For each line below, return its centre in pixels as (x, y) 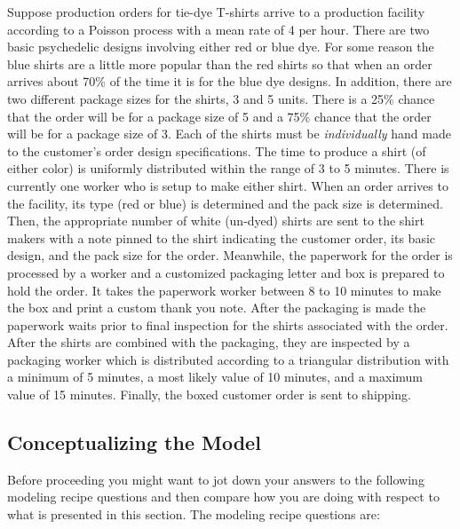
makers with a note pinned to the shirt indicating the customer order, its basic (222, 237)
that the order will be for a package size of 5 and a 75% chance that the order (219, 116)
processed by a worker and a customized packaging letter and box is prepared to (226, 272)
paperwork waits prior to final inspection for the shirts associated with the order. (228, 324)
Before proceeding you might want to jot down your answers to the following (216, 479)
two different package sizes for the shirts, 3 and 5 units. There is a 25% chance (221, 98)
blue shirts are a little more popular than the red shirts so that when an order (220, 63)
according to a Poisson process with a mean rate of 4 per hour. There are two (218, 29)
